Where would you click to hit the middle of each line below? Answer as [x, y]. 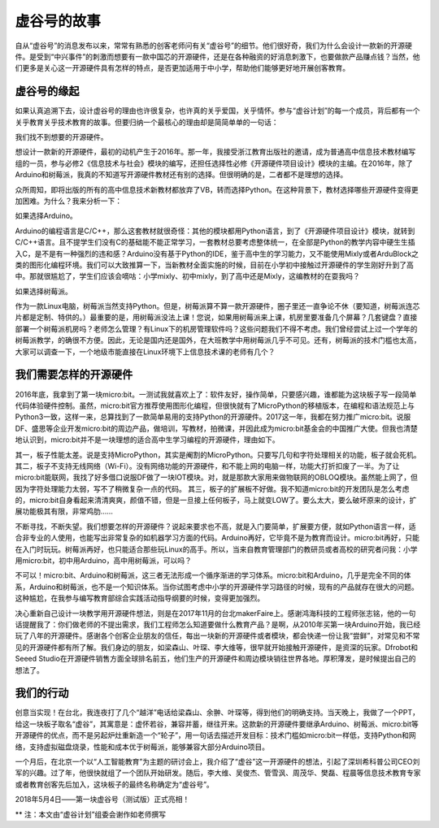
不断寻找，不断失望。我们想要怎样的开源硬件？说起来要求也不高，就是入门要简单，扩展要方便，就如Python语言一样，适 [215, 526]
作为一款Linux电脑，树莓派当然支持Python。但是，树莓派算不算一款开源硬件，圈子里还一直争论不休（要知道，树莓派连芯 [217, 306]
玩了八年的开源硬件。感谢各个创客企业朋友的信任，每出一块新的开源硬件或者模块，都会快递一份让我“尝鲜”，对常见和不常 [217, 636]
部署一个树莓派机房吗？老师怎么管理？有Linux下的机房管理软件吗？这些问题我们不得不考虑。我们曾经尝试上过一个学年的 [216, 328]
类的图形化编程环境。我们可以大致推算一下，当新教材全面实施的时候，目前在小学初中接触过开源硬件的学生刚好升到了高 [214, 265]
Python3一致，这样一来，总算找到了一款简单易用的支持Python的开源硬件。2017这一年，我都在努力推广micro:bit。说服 [213, 417]
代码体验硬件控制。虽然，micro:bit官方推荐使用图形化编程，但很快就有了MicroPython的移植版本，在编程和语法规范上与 [215, 405]
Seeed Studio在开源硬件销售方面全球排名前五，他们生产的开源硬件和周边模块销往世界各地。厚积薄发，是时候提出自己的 [215, 659]
